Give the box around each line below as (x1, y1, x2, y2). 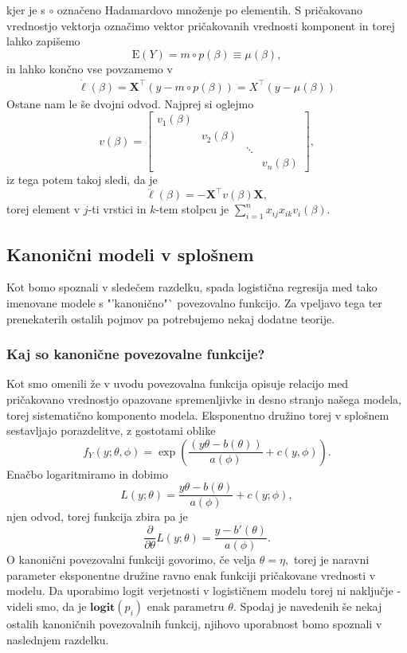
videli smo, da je (6, 597, 87, 614)
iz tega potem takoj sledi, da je (6, 171, 158, 188)
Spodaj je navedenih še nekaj (240, 597, 382, 614)
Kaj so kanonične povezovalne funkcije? (6, 344, 265, 364)
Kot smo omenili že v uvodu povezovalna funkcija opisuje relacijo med (6, 375, 349, 392)
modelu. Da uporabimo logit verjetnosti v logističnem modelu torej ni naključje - (6, 582, 401, 599)
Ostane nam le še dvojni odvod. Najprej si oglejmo (6, 95, 254, 111)
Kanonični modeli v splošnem (6, 241, 254, 266)
